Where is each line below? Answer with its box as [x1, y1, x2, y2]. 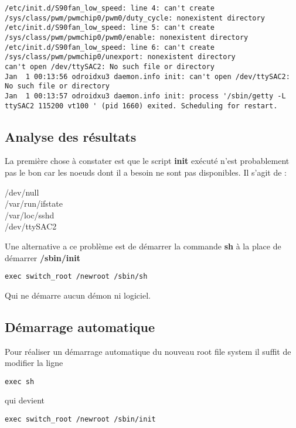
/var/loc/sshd [5, 208, 55, 221]
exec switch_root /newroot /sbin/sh [5, 272, 148, 281]
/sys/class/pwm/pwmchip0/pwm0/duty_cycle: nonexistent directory [5, 13, 265, 22]
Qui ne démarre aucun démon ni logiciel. [5, 289, 151, 301]
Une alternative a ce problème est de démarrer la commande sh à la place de [5, 239, 281, 252]
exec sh [5, 377, 35, 386]
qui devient [5, 394, 45, 406]
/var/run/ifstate [5, 197, 63, 210]
